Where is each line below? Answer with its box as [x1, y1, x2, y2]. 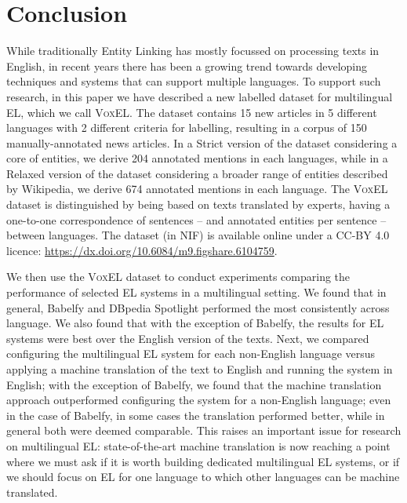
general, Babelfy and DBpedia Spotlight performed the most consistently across [6, 299, 390, 315]
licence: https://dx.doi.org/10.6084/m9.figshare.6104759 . [6, 242, 278, 258]
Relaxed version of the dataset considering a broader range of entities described [6, 165, 388, 181]
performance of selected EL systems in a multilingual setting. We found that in [6, 284, 387, 301]
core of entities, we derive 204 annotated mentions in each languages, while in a [6, 150, 388, 166]
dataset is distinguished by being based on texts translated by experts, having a [6, 196, 391, 213]
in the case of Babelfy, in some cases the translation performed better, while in [6, 406, 385, 423]
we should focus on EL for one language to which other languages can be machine [6, 468, 400, 485]
